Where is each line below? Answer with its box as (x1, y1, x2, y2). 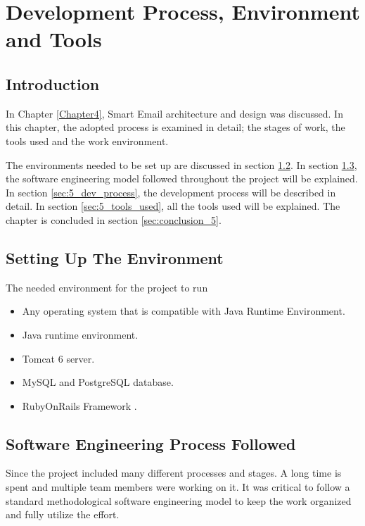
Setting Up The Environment (6, 246, 224, 268)
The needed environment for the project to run (6, 280, 208, 294)
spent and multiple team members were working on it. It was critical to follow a (6, 480, 350, 494)
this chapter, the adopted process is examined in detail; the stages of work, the (6, 120, 345, 134)
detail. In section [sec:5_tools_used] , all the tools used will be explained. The (6, 199, 340, 213)
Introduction (6, 73, 100, 94)
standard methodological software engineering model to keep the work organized (6, 493, 352, 508)
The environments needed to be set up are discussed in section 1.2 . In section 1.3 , (6, 157, 357, 172)
